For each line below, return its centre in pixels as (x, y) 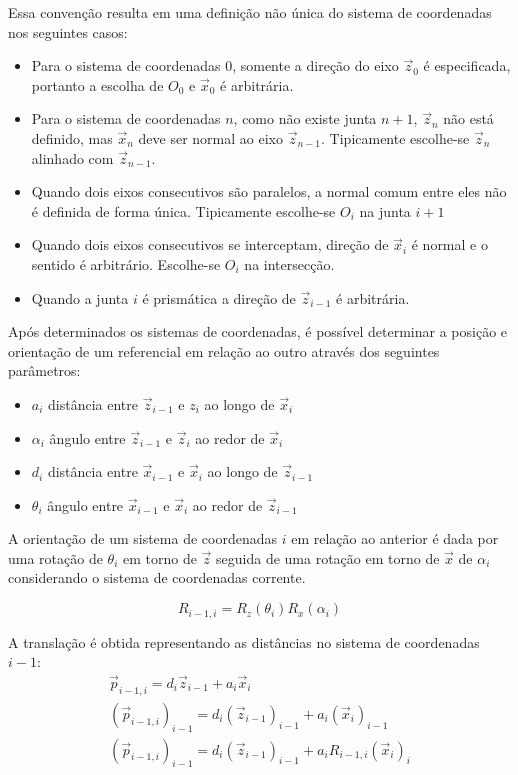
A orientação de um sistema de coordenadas (142, 538)
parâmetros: (44, 370)
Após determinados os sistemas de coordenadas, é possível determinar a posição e (258, 331)
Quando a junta (80, 297)
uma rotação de (55, 557)
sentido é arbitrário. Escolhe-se (126, 263)
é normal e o (449, 244)
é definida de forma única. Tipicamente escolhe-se (183, 210)
